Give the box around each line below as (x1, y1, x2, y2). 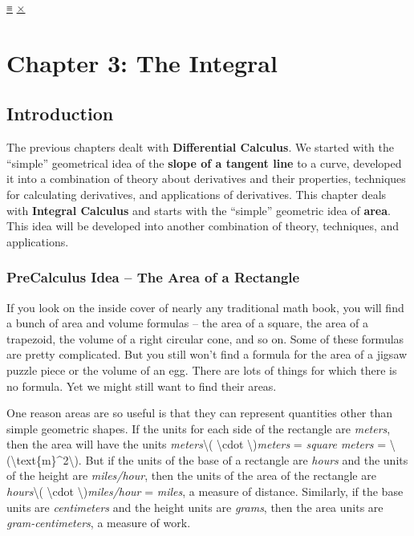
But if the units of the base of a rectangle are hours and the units (85, 451, 408, 468)
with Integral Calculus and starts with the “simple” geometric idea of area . (6, 201, 391, 218)
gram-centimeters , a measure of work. (6, 514, 191, 531)
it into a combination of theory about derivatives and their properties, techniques (6, 170, 406, 187)
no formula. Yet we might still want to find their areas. (6, 377, 277, 394)
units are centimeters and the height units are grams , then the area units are (6, 498, 384, 515)
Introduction (6, 101, 114, 126)
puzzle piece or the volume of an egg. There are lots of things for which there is (6, 361, 397, 378)
